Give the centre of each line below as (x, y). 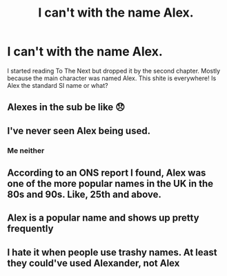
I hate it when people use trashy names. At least (112, 252)
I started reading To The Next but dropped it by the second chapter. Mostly (114, 71)
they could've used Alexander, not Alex (93, 263)
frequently (30, 229)
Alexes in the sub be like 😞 (66, 108)
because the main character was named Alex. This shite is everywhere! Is (112, 78)
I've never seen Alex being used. (79, 130)
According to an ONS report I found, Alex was (107, 173)
